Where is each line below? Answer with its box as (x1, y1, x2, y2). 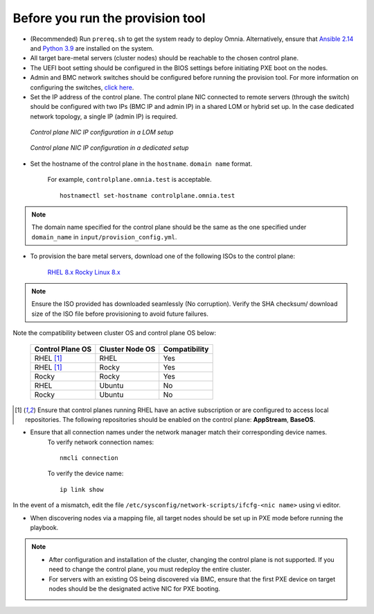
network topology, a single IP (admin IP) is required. (30, 112, 178, 121)
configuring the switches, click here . (30, 83, 134, 92)
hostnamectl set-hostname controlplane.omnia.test (60, 191, 235, 199)
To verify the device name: (47, 469, 124, 478)
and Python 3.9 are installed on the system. (30, 44, 154, 52)
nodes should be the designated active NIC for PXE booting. (48, 585, 221, 592)
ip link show (60, 486, 104, 493)
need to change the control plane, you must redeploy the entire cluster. (48, 565, 252, 574)
